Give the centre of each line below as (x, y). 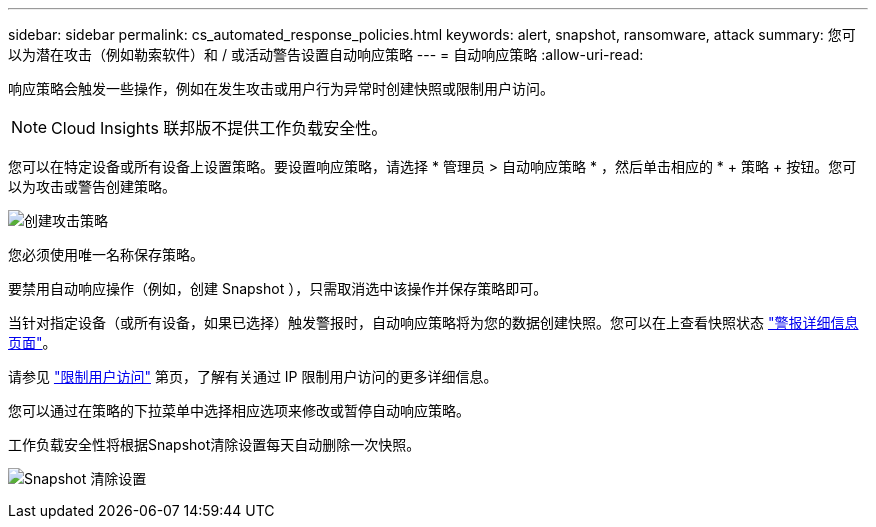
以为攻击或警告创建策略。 (92, 186)
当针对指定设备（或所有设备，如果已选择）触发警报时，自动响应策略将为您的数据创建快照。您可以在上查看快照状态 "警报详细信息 (433, 322)
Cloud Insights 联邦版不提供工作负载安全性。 (219, 128)
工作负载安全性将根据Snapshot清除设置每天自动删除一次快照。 (214, 444)
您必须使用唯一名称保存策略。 (106, 254)
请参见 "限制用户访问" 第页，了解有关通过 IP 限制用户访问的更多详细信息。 (253, 376)
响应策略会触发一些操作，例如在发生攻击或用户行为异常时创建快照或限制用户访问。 (281, 88)
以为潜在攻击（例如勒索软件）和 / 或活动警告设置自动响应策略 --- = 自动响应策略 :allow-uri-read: (326, 54)
